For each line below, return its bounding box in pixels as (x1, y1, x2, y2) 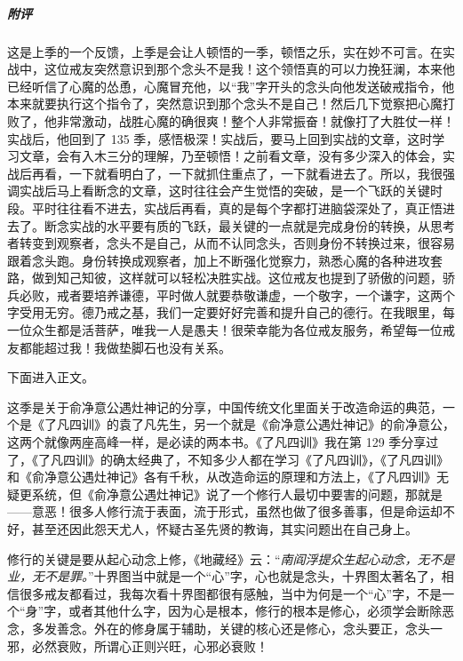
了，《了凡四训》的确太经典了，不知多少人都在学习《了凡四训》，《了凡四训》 (7, 450, 449, 468)
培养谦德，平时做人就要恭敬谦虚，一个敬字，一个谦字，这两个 (93, 285, 455, 304)
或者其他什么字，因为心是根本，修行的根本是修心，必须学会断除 (68, 601, 443, 620)
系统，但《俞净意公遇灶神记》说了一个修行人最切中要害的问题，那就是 (31, 484, 443, 503)
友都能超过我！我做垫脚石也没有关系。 (7, 338, 231, 356)
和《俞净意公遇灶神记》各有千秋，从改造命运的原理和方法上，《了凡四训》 (7, 467, 436, 486)
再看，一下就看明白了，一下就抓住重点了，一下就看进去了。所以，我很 (31, 163, 443, 182)
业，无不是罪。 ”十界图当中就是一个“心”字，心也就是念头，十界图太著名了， (7, 567, 442, 585)
